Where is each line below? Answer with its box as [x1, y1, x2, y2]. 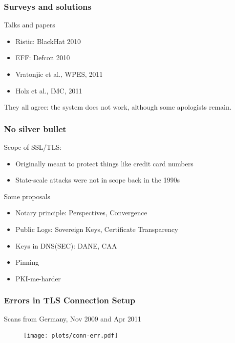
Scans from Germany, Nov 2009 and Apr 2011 [4, 313, 142, 323]
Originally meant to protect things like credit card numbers [15, 158, 193, 168]
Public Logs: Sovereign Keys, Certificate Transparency [15, 224, 178, 234]
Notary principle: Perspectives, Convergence [15, 207, 148, 218]
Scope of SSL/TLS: [4, 142, 62, 152]
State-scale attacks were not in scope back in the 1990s [15, 175, 180, 185]
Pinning [15, 257, 39, 267]
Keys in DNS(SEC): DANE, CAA [15, 240, 117, 251]
